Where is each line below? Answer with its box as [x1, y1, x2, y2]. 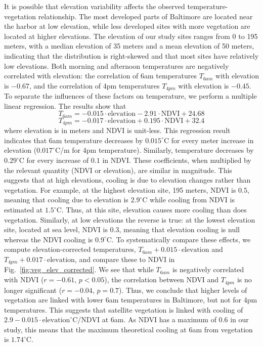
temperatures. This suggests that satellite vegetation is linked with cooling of [4, 304, 243, 315]
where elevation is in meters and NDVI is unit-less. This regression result [4, 125, 231, 136]
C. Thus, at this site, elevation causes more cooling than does [56, 204, 247, 215]
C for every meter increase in [163, 135, 254, 145]
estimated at [4, 204, 43, 215]
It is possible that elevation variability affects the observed [4, 1, 185, 11]
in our [230, 314, 249, 325]
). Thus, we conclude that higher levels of [119, 284, 247, 295]
